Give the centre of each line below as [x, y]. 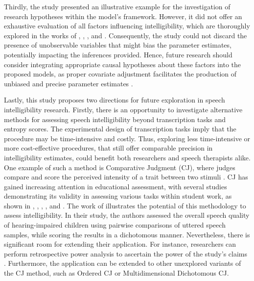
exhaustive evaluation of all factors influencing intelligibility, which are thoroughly [127, 26]
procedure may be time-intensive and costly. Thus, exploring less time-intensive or [127, 138]
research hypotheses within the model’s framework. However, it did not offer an [123, 16]
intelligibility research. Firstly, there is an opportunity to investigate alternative [123, 109]
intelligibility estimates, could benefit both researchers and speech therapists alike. [127, 157]
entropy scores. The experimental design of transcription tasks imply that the [120, 129]
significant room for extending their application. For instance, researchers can [120, 244]
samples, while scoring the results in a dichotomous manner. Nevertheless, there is [127, 234]
